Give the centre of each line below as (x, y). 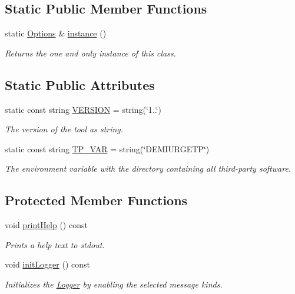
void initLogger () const (47, 264)
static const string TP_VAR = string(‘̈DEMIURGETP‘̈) (107, 148)
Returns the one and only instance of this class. (90, 53)
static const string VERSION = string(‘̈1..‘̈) (83, 109)
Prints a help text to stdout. (55, 244)
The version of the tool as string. (64, 129)
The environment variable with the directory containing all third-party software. (148, 168)
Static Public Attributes (80, 84)
